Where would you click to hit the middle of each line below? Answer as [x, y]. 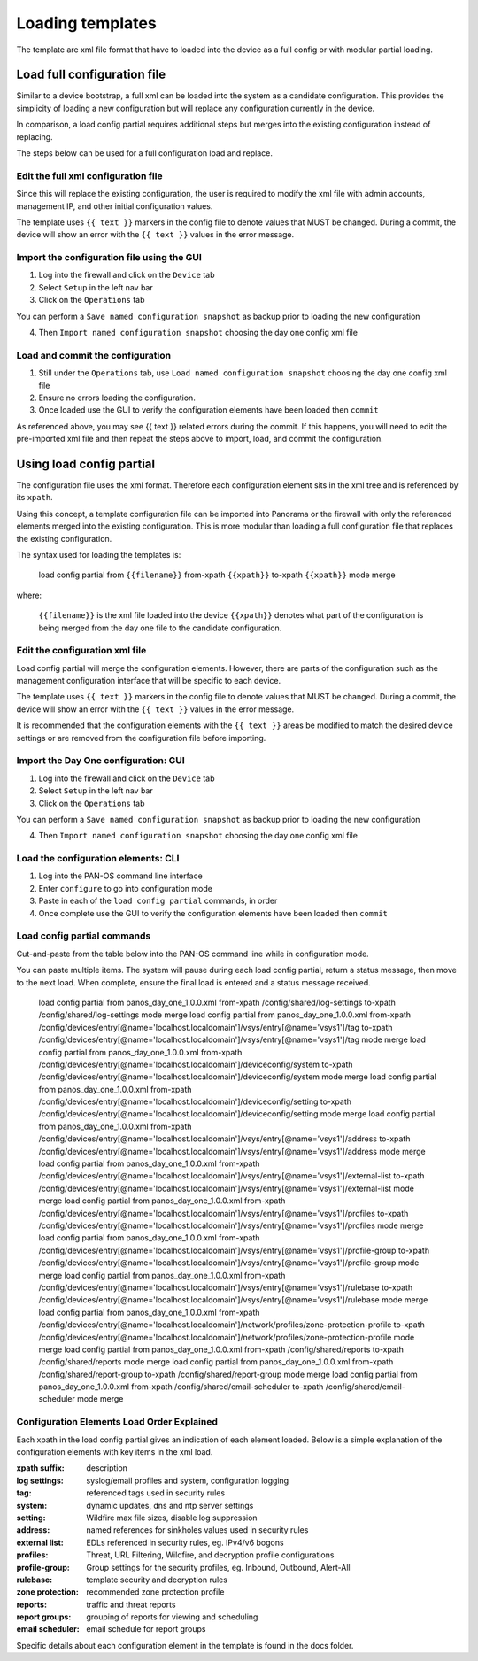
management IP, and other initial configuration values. [115, 206]
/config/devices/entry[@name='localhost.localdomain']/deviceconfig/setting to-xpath [195, 1101]
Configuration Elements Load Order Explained [117, 1422]
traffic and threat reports [131, 1604]
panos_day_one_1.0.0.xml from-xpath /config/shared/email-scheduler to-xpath [181, 1387]
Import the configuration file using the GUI [109, 258]
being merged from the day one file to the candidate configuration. [160, 628]
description [107, 1468]
